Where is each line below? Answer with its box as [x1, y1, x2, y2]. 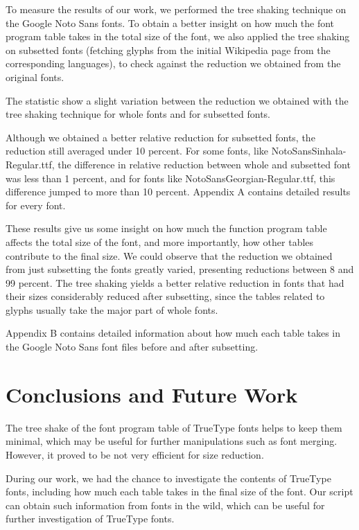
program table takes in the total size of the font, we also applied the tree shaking [6, 29, 350, 44]
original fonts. [6, 69, 64, 84]
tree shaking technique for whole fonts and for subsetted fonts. [6, 107, 271, 121]
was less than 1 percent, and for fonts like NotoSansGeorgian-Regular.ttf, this [6, 170, 335, 185]
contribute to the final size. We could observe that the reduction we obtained [6, 248, 333, 263]
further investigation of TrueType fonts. [6, 511, 175, 526]
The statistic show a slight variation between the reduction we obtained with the [6, 93, 349, 107]
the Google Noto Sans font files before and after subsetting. [6, 339, 259, 354]
